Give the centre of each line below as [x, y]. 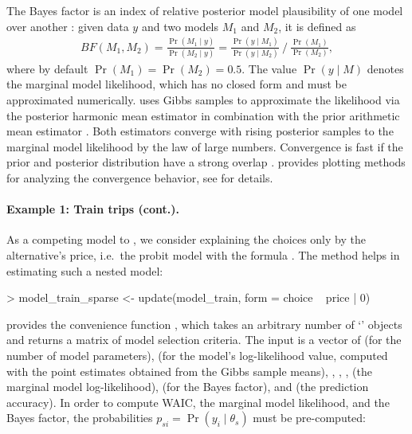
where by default [47, 68]
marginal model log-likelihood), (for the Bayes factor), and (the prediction [188, 387]
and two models [180, 26]
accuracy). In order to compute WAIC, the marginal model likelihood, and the [198, 402]
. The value [269, 68]
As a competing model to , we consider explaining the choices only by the [186, 239]
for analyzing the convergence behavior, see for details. [140, 178]
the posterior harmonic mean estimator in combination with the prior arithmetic [203, 115]
